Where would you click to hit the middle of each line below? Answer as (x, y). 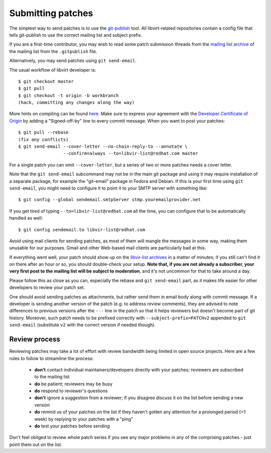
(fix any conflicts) (43, 139)
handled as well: (26, 218)
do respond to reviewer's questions (71, 391)
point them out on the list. (36, 444)
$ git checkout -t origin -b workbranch (69, 95)
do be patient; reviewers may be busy (74, 384)
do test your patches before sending (72, 426)
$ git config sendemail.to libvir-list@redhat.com (82, 230)
